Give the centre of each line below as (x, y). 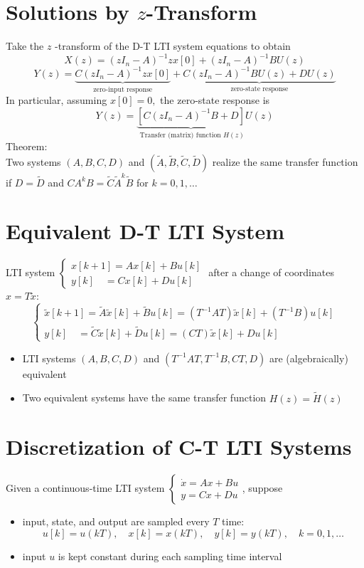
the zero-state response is (215, 100)
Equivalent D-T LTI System (145, 231)
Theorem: (27, 146)
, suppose (262, 488)
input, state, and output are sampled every (116, 521)
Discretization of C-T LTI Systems (179, 447)
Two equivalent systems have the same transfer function (144, 398)
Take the (25, 46)
